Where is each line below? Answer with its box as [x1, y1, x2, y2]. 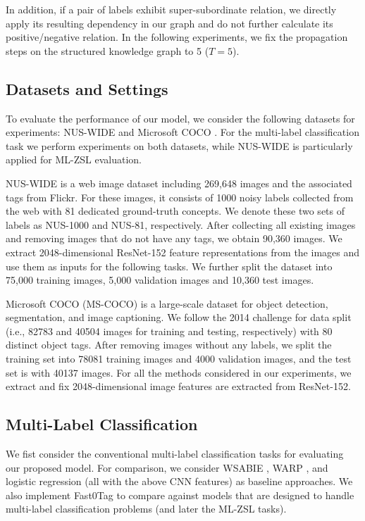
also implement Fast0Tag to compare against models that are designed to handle [6, 487, 354, 502]
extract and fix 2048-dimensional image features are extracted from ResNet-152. [6, 379, 351, 394]
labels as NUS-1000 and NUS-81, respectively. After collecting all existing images [6, 217, 356, 232]
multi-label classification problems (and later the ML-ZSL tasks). [6, 501, 287, 516]
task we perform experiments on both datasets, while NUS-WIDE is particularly [6, 138, 353, 153]
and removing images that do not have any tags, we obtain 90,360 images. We [6, 231, 342, 246]
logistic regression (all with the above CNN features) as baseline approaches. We [6, 474, 353, 489]
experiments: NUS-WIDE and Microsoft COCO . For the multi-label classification [6, 125, 359, 139]
